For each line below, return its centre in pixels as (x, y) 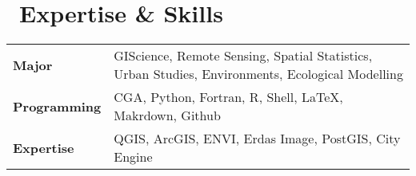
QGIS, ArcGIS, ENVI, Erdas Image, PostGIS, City (257, 139)
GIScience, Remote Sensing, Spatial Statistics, (243, 56)
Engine (133, 157)
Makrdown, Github (167, 115)
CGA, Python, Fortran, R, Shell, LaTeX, (228, 97)
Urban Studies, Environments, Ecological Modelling (258, 74)
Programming (57, 106)
